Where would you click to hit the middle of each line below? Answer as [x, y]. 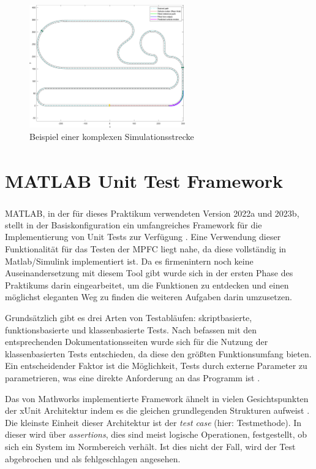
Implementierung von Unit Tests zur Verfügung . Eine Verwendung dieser [143, 237]
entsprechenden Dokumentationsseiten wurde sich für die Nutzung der [137, 342]
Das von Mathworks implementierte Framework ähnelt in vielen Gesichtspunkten [157, 398]
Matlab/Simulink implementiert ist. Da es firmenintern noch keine [129, 261]
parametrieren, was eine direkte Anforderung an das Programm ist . [133, 378]
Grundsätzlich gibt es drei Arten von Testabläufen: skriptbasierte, [129, 318]
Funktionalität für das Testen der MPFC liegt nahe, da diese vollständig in [146, 249]
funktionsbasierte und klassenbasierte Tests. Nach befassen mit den [131, 329]
